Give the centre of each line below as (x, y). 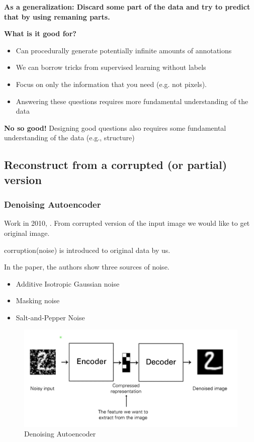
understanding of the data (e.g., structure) (69, 138)
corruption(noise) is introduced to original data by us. (87, 250)
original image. (27, 233)
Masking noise (38, 300)
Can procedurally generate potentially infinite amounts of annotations (124, 50)
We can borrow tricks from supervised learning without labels (111, 67)
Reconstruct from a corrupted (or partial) (116, 165)
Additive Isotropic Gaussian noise (68, 283)
